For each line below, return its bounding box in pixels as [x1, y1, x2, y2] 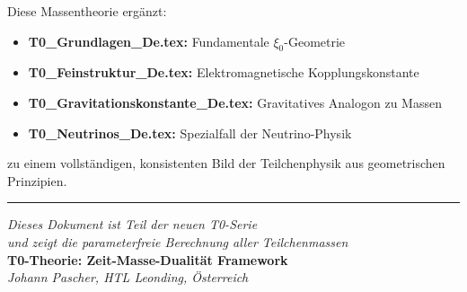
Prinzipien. [7, 171, 67, 190]
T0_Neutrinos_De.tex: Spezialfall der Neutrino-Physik [28, 123, 352, 142]
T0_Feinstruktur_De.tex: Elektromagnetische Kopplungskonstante [28, 63, 419, 82]
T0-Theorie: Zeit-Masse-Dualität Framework [7, 250, 288, 269]
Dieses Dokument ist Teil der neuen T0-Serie [7, 215, 258, 234]
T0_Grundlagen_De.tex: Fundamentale [28, 31, 269, 50]
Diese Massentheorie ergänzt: [7, 2, 167, 20]
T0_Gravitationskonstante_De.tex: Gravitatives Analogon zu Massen [28, 93, 442, 111]
